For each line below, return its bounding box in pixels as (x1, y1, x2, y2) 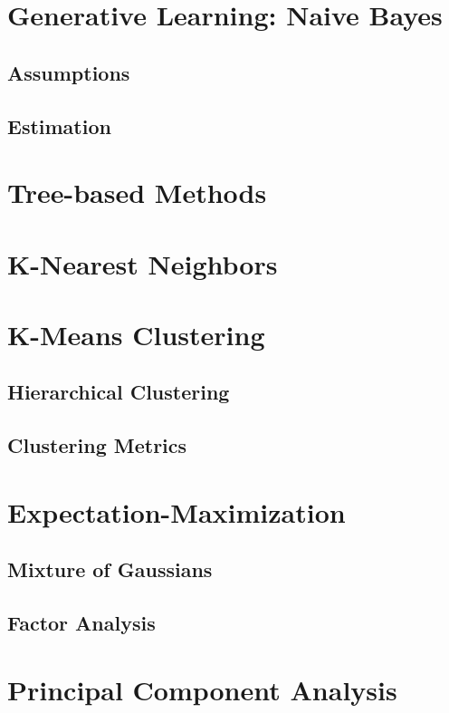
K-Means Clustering (7, 315, 265, 352)
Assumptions (7, 58, 130, 86)
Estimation (7, 111, 111, 140)
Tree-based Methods (7, 174, 267, 211)
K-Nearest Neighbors (7, 245, 278, 282)
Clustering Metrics (7, 431, 187, 459)
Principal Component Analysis (7, 670, 397, 708)
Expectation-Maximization (7, 493, 346, 530)
